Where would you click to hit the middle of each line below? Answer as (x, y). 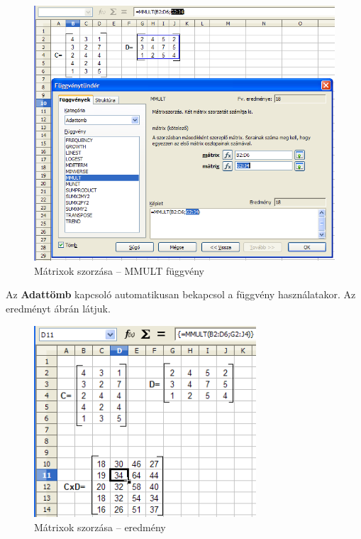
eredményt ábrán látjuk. (58, 309)
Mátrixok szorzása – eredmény (100, 527)
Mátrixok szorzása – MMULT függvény (119, 270)
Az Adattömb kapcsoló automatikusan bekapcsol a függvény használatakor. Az (181, 294)
